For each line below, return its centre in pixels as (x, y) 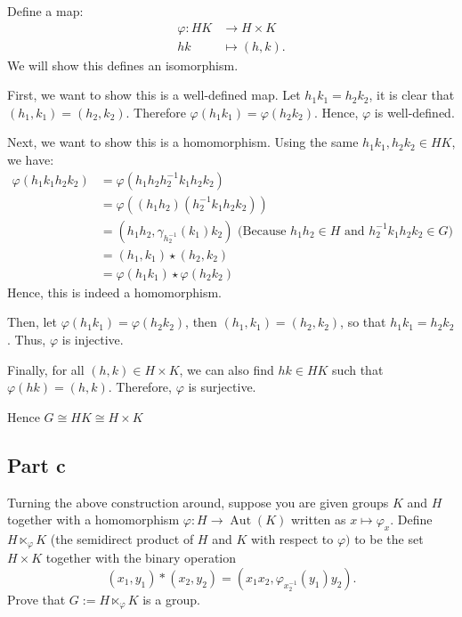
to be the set (389, 538)
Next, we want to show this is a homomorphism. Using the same (183, 142)
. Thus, (27, 339)
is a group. (171, 599)
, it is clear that (412, 95)
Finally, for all (46, 369)
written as (318, 520)
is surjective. (222, 387)
